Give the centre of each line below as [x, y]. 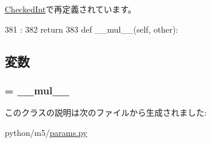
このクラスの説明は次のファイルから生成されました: [106, 112]
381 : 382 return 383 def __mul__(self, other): [92, 29]
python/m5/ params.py [46, 132]
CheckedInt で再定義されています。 [71, 9]
